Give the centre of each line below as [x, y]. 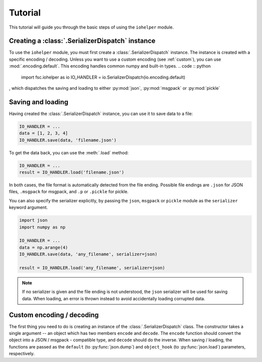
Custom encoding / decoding [54, 315]
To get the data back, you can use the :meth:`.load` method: [69, 152]
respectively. [22, 354]
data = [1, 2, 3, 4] [43, 133]
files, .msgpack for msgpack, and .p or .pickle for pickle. [69, 192]
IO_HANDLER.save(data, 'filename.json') [68, 140]
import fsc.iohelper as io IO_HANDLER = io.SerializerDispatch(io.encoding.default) [103, 77]
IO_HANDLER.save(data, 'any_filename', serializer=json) [88, 254]
